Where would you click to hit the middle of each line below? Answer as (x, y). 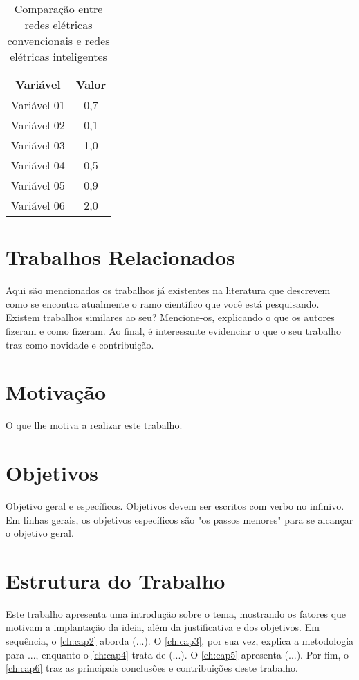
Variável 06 (38, 205)
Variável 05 (38, 185)
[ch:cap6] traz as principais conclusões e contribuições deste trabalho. (152, 668)
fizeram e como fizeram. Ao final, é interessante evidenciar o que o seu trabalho (173, 330)
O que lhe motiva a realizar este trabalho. (94, 425)
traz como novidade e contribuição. (80, 344)
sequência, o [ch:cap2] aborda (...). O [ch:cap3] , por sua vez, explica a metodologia (180, 641)
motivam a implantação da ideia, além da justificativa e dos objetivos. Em (163, 627)
